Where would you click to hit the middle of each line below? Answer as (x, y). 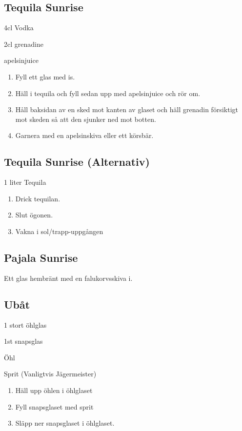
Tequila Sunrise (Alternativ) (77, 162)
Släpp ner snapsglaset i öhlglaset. (65, 423)
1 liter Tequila (25, 182)
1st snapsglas (23, 341)
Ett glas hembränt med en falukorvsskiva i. (68, 278)
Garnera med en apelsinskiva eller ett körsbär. (84, 135)
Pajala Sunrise (41, 257)
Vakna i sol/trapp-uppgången (59, 231)
